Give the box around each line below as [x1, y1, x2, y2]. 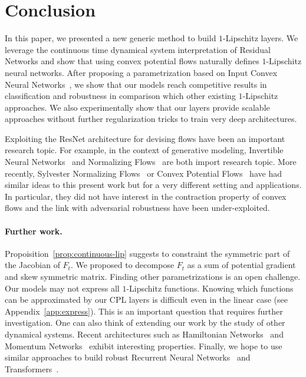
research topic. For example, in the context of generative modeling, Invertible [5, 144, 284, 156]
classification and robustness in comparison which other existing [5, 90, 236, 102]
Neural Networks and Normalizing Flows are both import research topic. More [5, 156, 297, 168]
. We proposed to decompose [70, 259, 175, 271]
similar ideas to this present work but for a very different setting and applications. [5, 178, 302, 191]
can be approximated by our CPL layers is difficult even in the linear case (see [5, 293, 288, 306]
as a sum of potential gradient [187, 259, 296, 271]
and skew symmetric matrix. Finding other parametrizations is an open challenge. [5, 270, 301, 283]
